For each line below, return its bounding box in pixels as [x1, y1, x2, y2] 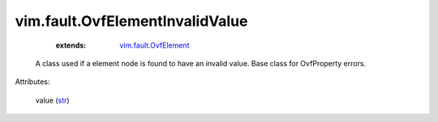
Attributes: [15, 77, 50, 86]
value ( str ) [35, 95, 70, 105]
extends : [55, 40, 87, 50]
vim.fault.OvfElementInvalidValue [15, 12, 248, 30]
